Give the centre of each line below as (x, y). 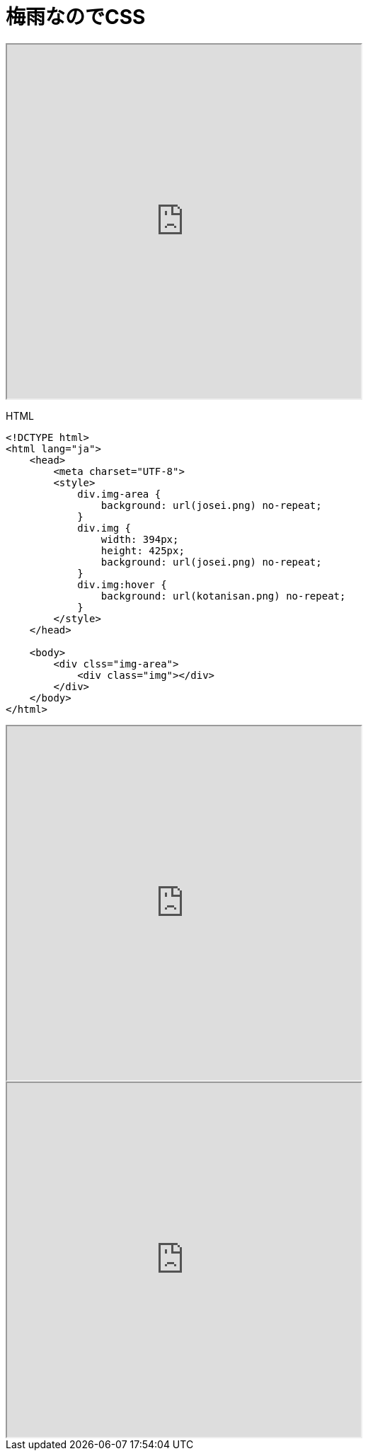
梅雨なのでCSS (76, 17)
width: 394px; (140, 539)
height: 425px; (143, 550)
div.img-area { (119, 494)
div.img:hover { (122, 584)
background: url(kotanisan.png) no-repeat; (223, 596)
